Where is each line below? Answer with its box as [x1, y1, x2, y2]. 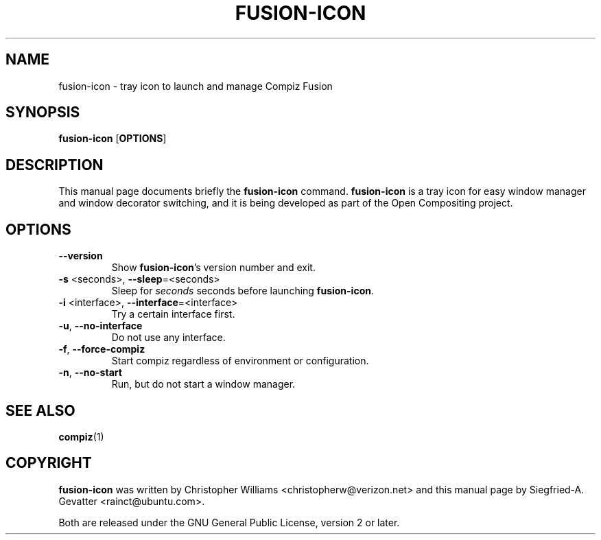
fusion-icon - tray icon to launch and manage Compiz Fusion [58, 80, 333, 92]
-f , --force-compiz [58, 343, 145, 355]
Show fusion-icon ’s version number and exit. [111, 261, 316, 274]
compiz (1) [58, 430, 104, 443]
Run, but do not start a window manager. [111, 378, 296, 390]
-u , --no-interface [58, 320, 143, 332]
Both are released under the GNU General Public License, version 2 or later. [58, 516, 400, 528]
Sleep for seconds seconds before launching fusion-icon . [111, 285, 374, 297]
